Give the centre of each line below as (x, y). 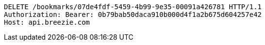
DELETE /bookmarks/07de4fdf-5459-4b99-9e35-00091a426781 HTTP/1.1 (133, 7)
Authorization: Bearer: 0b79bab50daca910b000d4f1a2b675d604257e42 (133, 15)
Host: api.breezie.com (47, 22)
